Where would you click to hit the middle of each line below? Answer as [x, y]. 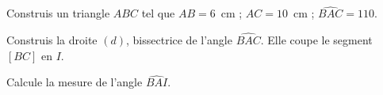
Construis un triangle [58, 13]
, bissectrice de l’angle [179, 40]
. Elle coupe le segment [316, 40]
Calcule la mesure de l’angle [75, 82]
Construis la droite [52, 40]
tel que [158, 13]
